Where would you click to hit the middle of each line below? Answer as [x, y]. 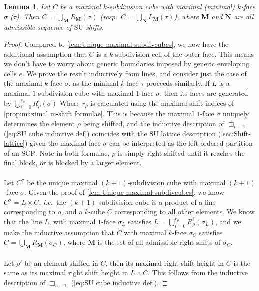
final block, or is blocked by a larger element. [73, 162]
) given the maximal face [63, 143]
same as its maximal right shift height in [66, 272]
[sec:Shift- [236, 133]
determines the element [40, 123]
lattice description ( [191, 133]
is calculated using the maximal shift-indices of [162, 103]
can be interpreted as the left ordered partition [181, 143]
